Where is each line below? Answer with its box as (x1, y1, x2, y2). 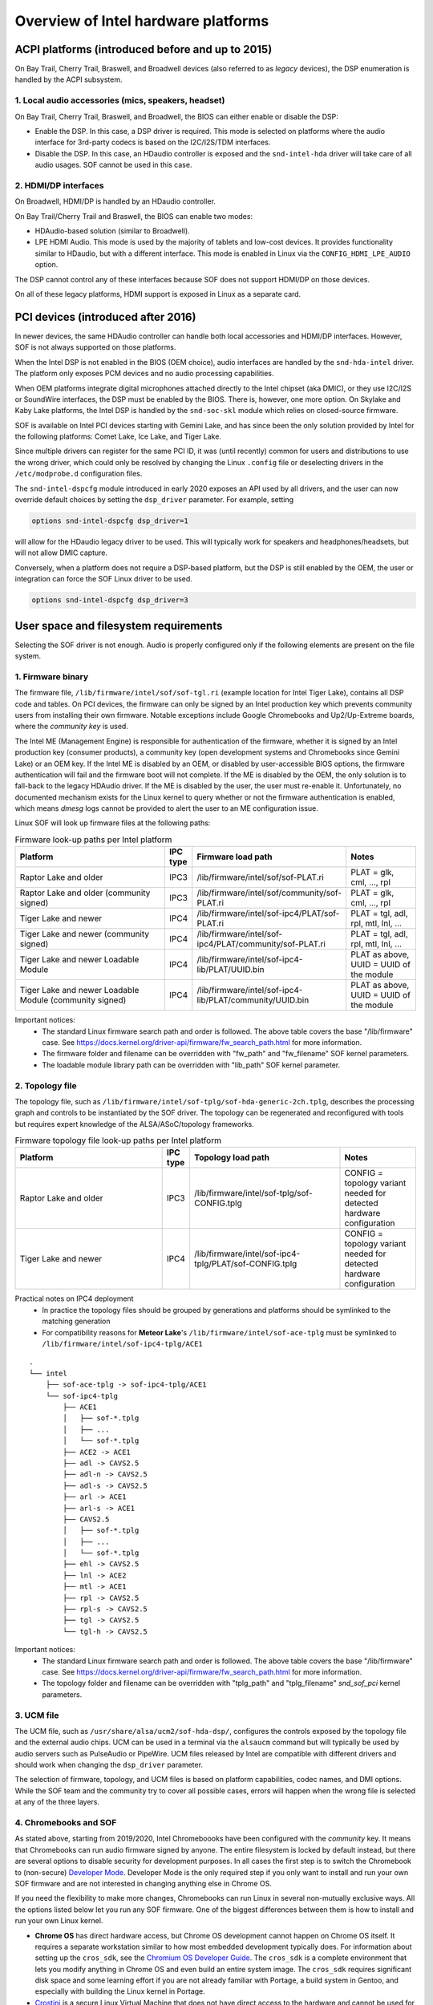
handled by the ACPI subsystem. (14, 75, 123, 84)
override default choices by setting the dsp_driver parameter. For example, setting (14, 495, 294, 504)
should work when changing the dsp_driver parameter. (14, 1760, 204, 1770)
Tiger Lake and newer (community (19, 929, 150, 940)
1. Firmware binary (14, 670, 89, 682)
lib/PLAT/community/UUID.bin (196, 994, 310, 1006)
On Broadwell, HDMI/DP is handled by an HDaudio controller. (14, 196, 216, 206)
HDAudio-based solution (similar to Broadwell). (34, 226, 190, 236)
